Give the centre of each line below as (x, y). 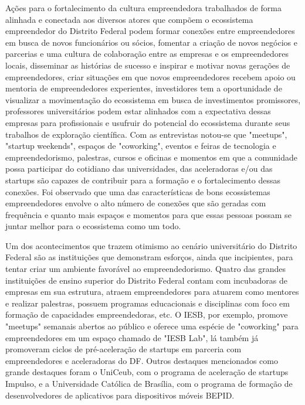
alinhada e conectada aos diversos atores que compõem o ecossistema (129, 19)
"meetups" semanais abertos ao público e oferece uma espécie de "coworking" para (152, 326)
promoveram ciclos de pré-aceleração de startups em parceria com (123, 349)
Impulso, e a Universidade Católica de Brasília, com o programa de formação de (149, 383)
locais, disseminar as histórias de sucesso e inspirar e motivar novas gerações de (148, 65)
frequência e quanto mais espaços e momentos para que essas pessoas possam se (148, 214)
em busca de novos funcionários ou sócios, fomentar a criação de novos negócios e (151, 42)
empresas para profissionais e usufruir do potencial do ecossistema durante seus (148, 122)
